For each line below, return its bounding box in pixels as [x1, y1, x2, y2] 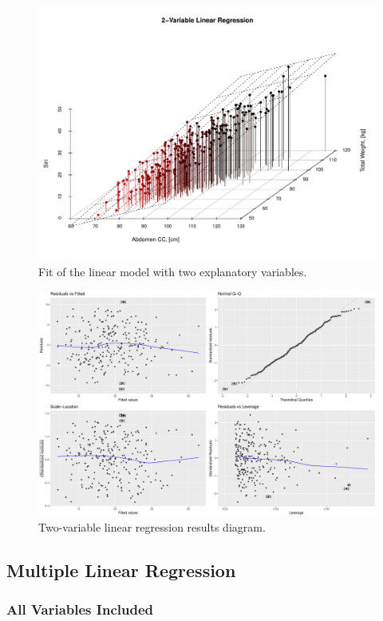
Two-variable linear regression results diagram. [38, 519, 266, 536]
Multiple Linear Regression [6, 558, 236, 583]
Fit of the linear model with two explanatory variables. [38, 263, 307, 279]
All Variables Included [6, 599, 153, 619]
